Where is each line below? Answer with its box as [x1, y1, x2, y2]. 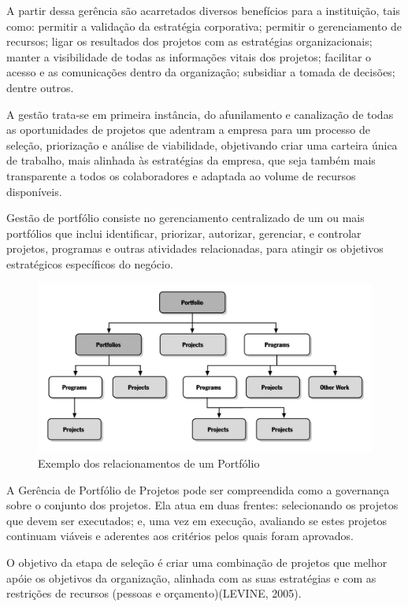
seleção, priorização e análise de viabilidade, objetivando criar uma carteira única [6, 136, 398, 153]
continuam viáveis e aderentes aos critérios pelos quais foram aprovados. [6, 527, 354, 544]
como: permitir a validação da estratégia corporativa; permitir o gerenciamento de [6, 17, 402, 34]
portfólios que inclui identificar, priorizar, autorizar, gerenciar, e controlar [6, 224, 362, 241]
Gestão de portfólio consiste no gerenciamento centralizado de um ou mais [6, 209, 365, 226]
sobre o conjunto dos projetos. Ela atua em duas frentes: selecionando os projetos [6, 497, 399, 513]
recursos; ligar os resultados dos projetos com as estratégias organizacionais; [6, 33, 373, 50]
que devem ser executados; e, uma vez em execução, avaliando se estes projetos [6, 512, 388, 528]
